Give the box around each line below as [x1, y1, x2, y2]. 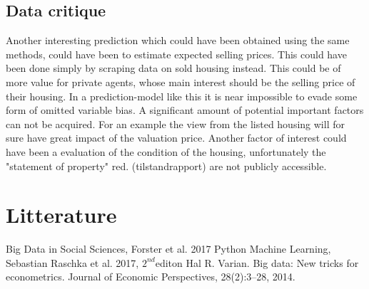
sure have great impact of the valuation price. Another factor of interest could [6, 130, 347, 145]
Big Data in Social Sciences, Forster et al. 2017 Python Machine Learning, [6, 241, 331, 256]
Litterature [6, 200, 117, 229]
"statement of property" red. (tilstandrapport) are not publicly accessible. [6, 158, 327, 173]
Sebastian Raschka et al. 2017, [6, 255, 139, 270]
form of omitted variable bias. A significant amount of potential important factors [6, 103, 364, 117]
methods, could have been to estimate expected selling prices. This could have [6, 46, 347, 61]
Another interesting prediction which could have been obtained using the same [6, 33, 350, 48]
